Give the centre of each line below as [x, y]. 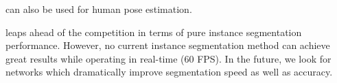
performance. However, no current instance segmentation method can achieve [168, 45]
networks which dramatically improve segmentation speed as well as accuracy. [169, 72]
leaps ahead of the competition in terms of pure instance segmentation [154, 32]
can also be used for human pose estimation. [99, 9]
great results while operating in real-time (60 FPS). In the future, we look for [168, 58]
